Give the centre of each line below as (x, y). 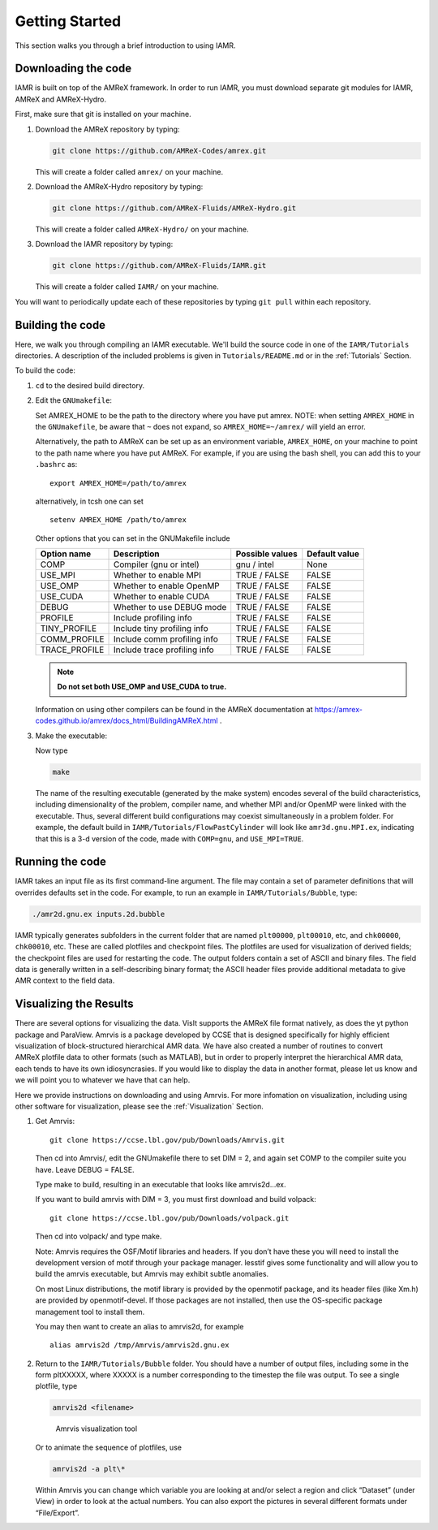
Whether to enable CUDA (162, 597)
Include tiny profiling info (161, 629)
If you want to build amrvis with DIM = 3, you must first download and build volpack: (176, 1199)
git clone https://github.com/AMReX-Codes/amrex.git (159, 151)
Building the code (60, 325)
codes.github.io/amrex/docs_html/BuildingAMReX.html (127, 721)
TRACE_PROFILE (72, 650)
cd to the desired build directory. (90, 385)
